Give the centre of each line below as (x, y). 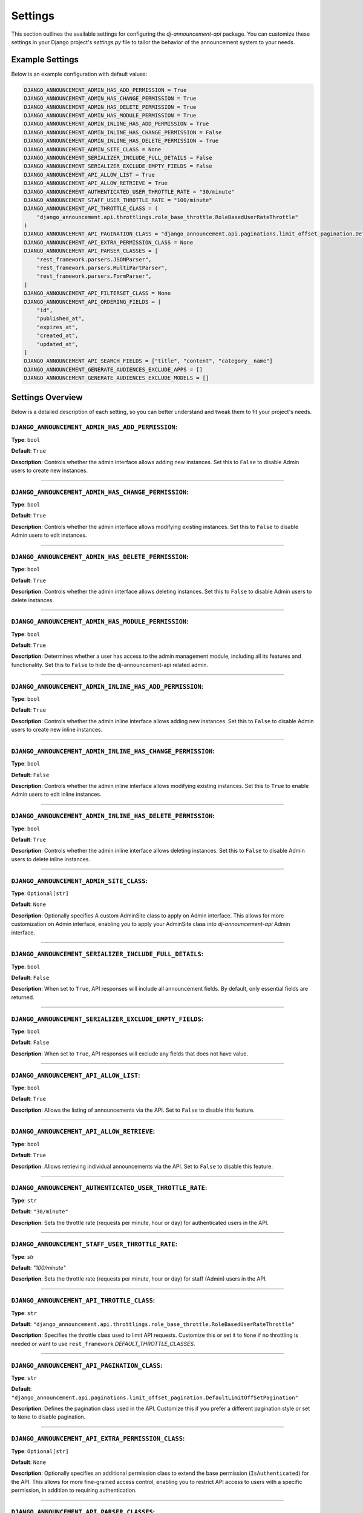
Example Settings (45, 60)
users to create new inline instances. (57, 730)
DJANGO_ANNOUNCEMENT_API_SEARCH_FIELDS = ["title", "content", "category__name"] (149, 361)
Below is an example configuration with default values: (79, 74)
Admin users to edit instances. (49, 535)
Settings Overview (47, 397)
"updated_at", (57, 344)
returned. (23, 997)
